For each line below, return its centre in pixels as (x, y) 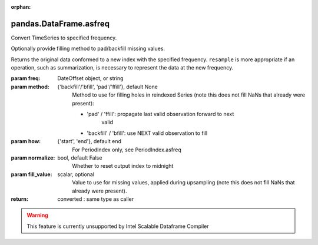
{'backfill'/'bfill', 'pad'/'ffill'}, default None (108, 87)
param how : (26, 141)
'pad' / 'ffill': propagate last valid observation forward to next (160, 114)
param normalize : (33, 158)
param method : (30, 87)
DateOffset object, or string (90, 78)
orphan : (21, 7)
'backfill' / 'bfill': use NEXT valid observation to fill (147, 133)
